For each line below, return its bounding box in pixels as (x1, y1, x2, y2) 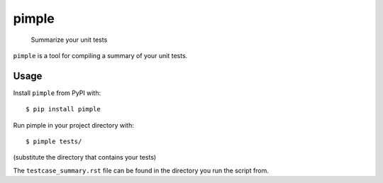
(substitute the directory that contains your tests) (13, 153, 157, 162)
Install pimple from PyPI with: (13, 89, 101, 97)
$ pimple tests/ (26, 138, 82, 145)
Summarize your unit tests (30, 35, 108, 44)
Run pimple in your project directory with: (13, 121, 134, 129)
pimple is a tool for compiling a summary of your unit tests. (13, 51, 188, 60)
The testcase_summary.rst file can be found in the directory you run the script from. (13, 166, 270, 174)
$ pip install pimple (26, 105, 101, 113)
